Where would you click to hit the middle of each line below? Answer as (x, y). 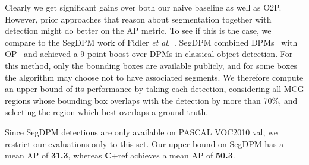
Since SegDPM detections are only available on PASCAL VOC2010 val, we (141, 131)
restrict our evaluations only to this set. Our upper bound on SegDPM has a (144, 143)
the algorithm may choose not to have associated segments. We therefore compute (154, 77)
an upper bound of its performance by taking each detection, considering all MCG (154, 89)
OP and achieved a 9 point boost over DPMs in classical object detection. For (149, 54)
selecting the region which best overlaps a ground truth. (107, 112)
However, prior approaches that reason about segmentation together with (138, 19)
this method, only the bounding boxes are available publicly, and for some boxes (151, 65)
